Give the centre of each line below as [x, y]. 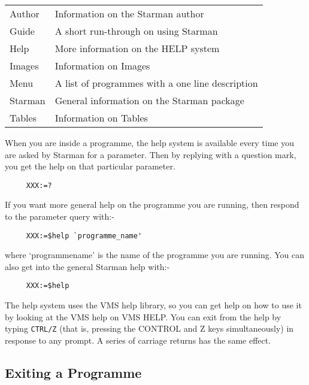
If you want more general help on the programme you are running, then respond [152, 204]
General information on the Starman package [149, 100]
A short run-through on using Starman [136, 31]
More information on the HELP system [137, 48]
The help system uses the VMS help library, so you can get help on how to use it [153, 305]
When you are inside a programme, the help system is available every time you [150, 143]
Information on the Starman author [129, 13]
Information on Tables [101, 118]
